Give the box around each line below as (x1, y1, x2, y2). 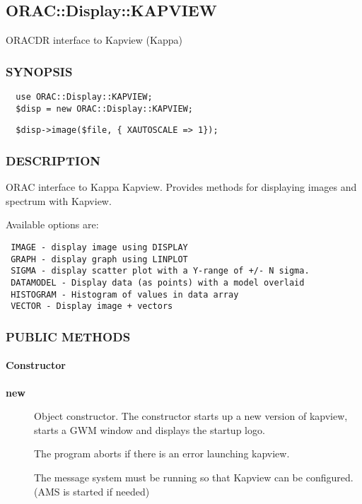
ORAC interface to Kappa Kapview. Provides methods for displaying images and (6, 180, 357, 194)
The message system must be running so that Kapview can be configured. (34, 469, 354, 484)
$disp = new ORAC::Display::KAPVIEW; (16, 103, 193, 114)
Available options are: (6, 217, 99, 232)
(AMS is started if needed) (34, 484, 150, 498)
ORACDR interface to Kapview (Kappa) (6, 33, 182, 47)
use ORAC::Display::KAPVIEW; (16, 92, 153, 102)
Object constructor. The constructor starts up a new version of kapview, (34, 409, 348, 423)
